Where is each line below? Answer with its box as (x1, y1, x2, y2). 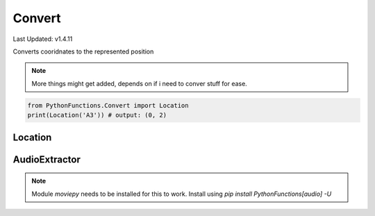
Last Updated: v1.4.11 (12, 35, 73, 43)
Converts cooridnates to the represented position (12, 47, 154, 56)
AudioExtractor (12, 153, 81, 165)
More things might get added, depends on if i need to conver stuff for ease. (31, 79, 248, 88)
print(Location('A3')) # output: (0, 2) (27, 111, 167, 119)
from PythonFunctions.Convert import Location (27, 101, 189, 109)
